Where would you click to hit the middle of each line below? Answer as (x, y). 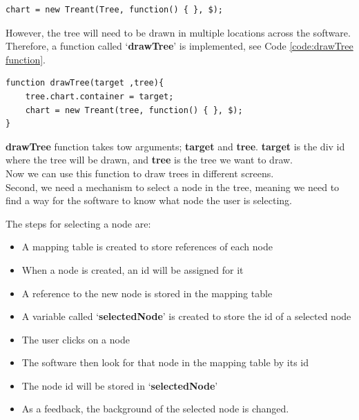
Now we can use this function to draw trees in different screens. (140, 173)
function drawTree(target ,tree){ (85, 83)
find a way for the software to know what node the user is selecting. (149, 200)
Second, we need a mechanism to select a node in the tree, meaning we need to (173, 187)
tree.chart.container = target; (99, 96)
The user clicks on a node (76, 339)
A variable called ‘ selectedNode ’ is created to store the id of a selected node (186, 316)
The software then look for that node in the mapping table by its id (165, 362)
